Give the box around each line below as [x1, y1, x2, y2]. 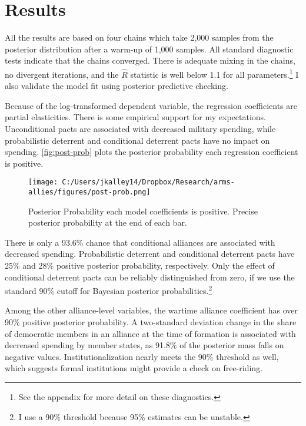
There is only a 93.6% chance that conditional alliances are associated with [5, 236, 275, 248]
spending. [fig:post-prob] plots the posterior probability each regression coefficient [5, 146, 298, 158]
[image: [28, 178, 58, 187]
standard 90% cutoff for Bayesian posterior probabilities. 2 [5, 283, 212, 296]
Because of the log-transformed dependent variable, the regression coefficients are [5, 99, 297, 111]
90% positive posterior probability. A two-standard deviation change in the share [5, 316, 297, 328]
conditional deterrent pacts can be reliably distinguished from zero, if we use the [5, 270, 295, 283]
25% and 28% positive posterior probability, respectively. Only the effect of [5, 259, 275, 271]
